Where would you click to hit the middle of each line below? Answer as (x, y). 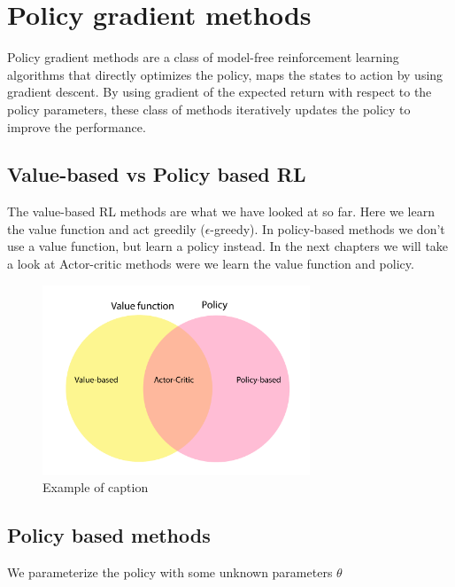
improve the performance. (77, 126)
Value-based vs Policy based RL (157, 174)
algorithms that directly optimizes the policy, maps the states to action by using (225, 74)
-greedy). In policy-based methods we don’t (328, 228)
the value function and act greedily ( (106, 228)
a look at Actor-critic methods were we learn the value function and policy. (211, 264)
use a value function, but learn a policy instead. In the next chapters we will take (228, 246)
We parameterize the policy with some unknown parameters (170, 572)
